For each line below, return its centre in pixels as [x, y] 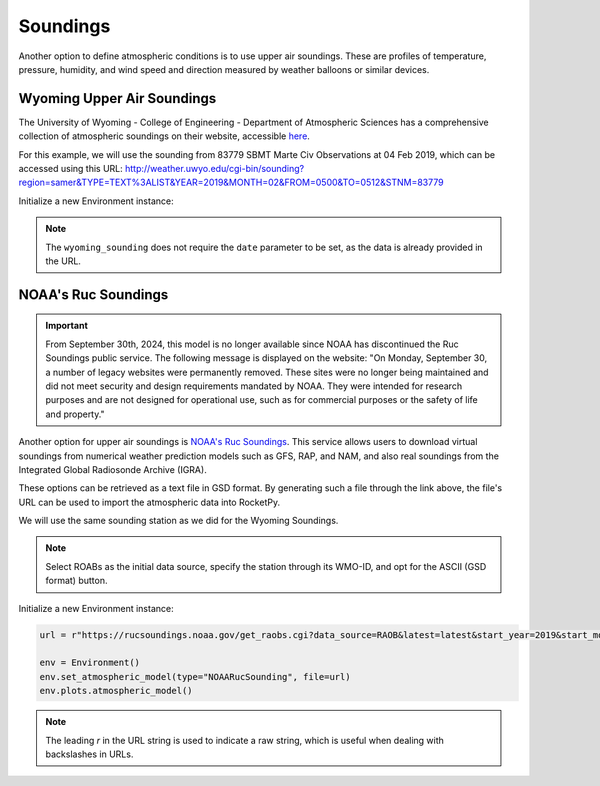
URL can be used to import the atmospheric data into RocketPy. [149, 502]
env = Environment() [89, 663]
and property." [75, 414]
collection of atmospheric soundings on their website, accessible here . [164, 136]
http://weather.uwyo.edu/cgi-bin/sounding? [215, 169]
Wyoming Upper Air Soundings [117, 98]
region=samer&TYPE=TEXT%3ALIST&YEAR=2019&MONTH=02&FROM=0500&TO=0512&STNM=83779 [231, 182]
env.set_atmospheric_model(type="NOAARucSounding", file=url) [195, 676]
